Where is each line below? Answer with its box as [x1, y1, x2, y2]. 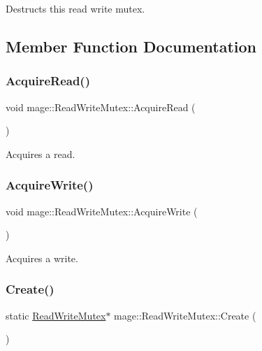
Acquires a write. [6, 250, 78, 265]
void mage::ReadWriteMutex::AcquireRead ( [6, 99, 196, 114]
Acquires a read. [6, 146, 75, 161]
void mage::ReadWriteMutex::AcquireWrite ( [6, 203, 198, 218]
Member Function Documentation [6, 35, 257, 57]
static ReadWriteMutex [6, 308, 106, 322]
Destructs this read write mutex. [6, 1, 145, 15]
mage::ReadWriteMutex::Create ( [114, 308, 256, 322]
